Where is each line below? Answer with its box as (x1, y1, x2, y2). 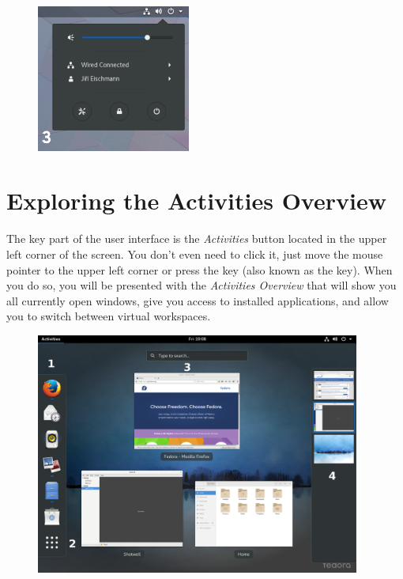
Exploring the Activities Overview (6, 184, 386, 217)
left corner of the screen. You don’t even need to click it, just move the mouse (6, 245, 383, 262)
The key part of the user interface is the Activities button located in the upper (6, 230, 387, 247)
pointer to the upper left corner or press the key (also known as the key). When (6, 261, 393, 278)
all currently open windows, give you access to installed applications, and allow (6, 292, 389, 308)
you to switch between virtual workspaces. (6, 308, 211, 324)
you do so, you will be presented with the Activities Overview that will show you (6, 277, 397, 293)
